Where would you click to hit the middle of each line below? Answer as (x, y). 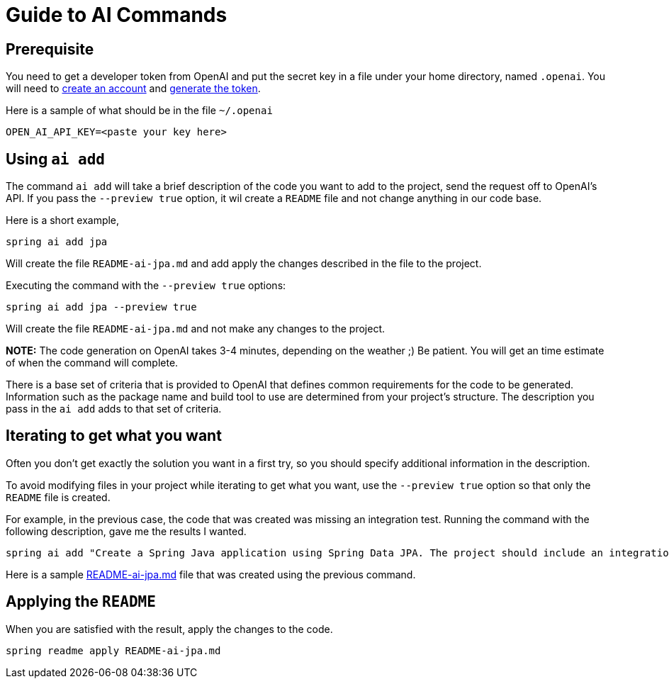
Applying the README (81, 602)
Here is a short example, (63, 220)
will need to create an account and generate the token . (133, 89)
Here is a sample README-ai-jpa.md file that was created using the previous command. (211, 574)
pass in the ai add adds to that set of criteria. (114, 409)
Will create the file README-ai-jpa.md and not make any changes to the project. (196, 329)
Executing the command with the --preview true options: (146, 286)
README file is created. (58, 497)
